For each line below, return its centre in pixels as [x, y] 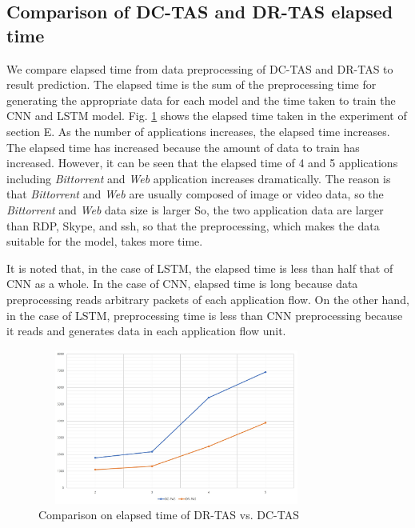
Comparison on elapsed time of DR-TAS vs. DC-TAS [169, 515]
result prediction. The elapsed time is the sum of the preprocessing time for [192, 84]
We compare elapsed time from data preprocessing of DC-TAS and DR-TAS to [200, 68]
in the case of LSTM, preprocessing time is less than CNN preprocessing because [205, 315]
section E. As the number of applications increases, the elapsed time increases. [198, 131]
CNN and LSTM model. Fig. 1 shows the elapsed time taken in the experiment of [207, 116]
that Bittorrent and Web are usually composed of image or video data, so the [195, 194]
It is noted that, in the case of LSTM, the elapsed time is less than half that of [200, 268]
